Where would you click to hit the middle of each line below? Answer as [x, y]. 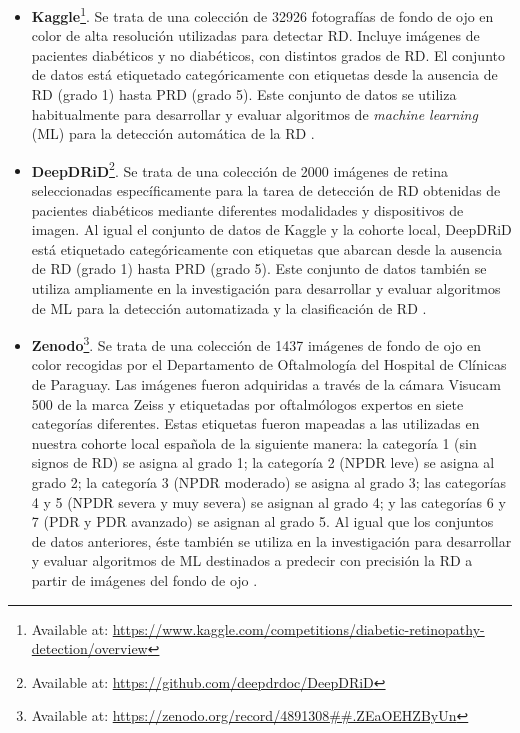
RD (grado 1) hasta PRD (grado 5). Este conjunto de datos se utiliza [244, 94]
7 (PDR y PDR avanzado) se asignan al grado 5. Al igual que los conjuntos [262, 521]
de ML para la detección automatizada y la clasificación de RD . [229, 307]
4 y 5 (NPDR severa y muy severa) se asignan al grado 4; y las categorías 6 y [268, 501]
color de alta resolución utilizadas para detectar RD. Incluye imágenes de [255, 35]
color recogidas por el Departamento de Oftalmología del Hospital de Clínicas [269, 364]
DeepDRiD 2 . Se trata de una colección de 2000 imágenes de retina [239, 169]
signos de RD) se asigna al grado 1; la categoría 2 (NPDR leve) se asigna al [263, 462]
